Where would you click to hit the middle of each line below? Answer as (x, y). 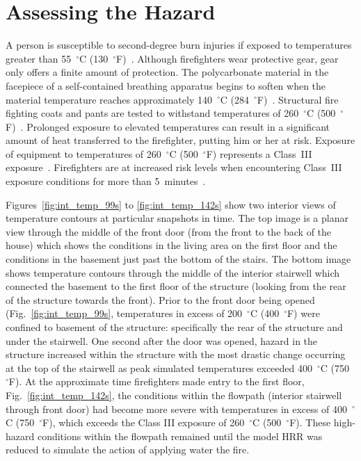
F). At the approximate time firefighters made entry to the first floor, (157, 381)
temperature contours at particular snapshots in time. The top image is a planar (177, 218)
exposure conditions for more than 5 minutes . (106, 181)
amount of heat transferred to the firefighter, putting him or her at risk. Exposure (180, 140)
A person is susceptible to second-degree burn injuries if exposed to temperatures (179, 45)
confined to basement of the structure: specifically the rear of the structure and (174, 327)
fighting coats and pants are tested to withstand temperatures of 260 (152, 113)
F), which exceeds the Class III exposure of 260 (144, 422)
